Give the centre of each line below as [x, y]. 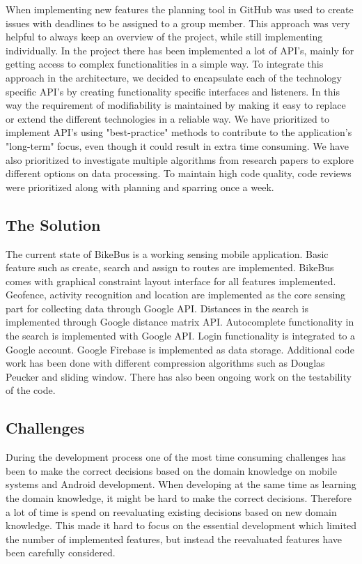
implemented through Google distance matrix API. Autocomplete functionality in [180, 322]
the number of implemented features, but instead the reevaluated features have [174, 539]
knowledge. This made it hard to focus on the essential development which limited [181, 525]
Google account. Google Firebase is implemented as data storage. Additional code [180, 349]
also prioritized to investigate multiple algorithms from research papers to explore [180, 159]
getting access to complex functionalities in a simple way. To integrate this [165, 64]
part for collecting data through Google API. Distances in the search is [157, 308]
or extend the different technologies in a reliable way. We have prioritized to [167, 118]
